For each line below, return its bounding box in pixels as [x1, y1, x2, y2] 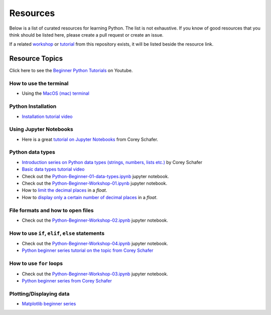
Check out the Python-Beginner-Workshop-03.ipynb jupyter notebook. [22, 271, 168, 277]
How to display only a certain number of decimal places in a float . [22, 194, 158, 200]
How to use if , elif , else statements [9, 230, 105, 237]
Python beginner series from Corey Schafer [22, 277, 112, 283]
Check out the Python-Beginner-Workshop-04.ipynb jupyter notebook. [22, 241, 168, 247]
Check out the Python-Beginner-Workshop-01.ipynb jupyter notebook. [22, 180, 168, 186]
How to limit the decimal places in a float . [22, 187, 107, 193]
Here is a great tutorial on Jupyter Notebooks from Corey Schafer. [22, 136, 158, 142]
